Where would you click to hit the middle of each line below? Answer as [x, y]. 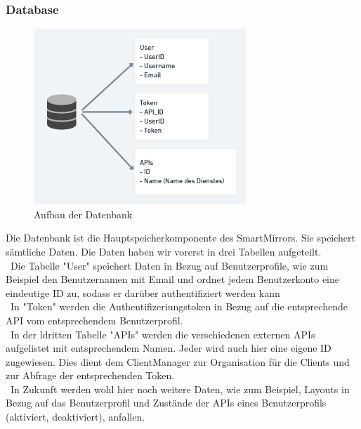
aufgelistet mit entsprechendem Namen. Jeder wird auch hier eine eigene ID [169, 348]
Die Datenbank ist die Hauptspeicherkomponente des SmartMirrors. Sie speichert [181, 238]
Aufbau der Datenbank [83, 214]
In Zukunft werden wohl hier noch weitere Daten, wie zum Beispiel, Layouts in [180, 389]
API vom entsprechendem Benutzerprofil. [94, 320]
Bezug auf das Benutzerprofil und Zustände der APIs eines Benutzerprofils [166, 403]
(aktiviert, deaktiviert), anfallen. [76, 417]
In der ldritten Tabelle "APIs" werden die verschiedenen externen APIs [163, 334]
